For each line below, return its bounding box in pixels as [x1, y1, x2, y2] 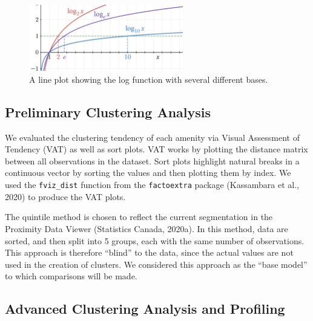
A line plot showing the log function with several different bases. [29, 73, 268, 85]
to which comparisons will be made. [5, 270, 137, 282]
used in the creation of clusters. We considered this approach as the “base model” [5, 258, 308, 270]
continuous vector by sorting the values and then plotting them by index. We [5, 166, 291, 179]
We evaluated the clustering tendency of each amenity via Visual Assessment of [5, 131, 300, 143]
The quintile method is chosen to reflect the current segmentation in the [5, 210, 273, 223]
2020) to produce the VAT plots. [5, 190, 126, 203]
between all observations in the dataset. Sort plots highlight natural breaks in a [5, 154, 300, 167]
